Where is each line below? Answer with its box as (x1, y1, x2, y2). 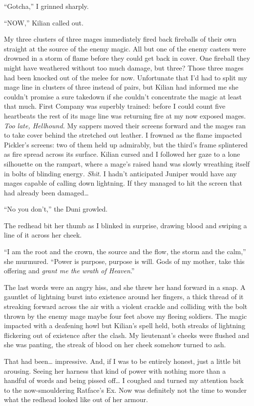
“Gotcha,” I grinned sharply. (4, 1, 89, 11)
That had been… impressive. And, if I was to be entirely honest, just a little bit (4, 356, 241, 366)
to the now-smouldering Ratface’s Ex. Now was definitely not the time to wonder (4, 384, 247, 395)
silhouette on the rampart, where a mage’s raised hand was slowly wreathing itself (4, 158, 250, 168)
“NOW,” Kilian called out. (4, 17, 84, 27)
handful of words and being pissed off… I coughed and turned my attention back (4, 375, 244, 385)
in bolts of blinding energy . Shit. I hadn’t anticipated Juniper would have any (4, 168, 237, 178)
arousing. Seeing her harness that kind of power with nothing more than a (4, 365, 226, 376)
